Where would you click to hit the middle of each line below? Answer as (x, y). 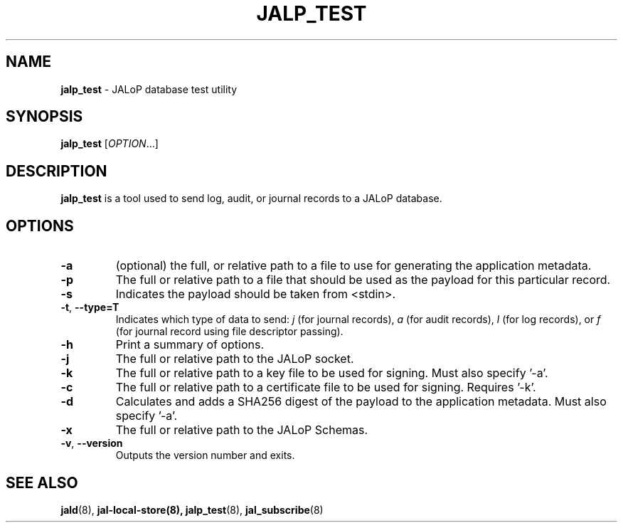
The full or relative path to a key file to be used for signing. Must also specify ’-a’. (332, 373)
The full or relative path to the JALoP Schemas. (242, 430)
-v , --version (92, 443)
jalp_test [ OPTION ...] (110, 144)
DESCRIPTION (57, 171)
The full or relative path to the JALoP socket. (235, 359)
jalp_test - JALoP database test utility (149, 89)
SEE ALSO (42, 482)
